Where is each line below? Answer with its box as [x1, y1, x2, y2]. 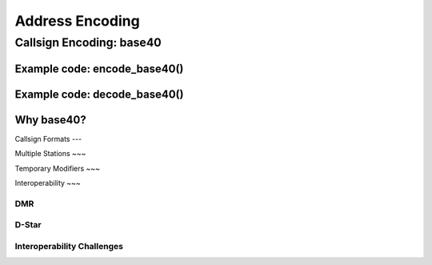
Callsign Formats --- [14, 134, 82, 143]
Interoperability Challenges [14, 240, 124, 251]
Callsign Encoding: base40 [14, 35, 162, 50]
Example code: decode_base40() [14, 87, 184, 101]
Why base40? [14, 113, 87, 126]
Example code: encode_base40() [14, 62, 184, 75]
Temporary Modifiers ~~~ [14, 163, 100, 173]
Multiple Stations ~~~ [14, 149, 86, 159]
